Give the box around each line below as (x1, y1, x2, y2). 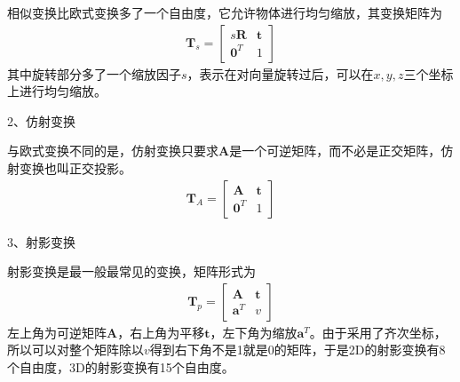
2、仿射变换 (7, 111, 75, 130)
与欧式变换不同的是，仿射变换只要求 (7, 141, 218, 160)
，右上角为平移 (117, 322, 205, 341)
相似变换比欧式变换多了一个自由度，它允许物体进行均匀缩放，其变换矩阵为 (7, 4, 442, 21)
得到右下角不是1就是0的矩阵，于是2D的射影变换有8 (149, 340, 446, 359)
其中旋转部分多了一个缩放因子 (7, 64, 181, 83)
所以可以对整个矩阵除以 (7, 340, 144, 359)
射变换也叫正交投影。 (7, 159, 131, 177)
